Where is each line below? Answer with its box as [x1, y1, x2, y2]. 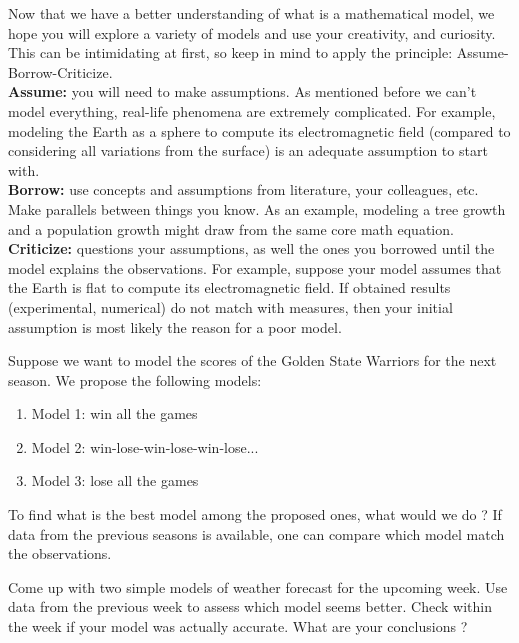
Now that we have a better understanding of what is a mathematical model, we [8, 3, 495, 23]
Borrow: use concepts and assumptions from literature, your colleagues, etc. [8, 179, 479, 200]
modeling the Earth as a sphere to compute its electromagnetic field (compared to [8, 120, 511, 141]
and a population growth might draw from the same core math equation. [8, 218, 454, 239]
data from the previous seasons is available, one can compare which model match [8, 523, 505, 544]
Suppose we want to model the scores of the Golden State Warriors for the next [8, 350, 497, 371]
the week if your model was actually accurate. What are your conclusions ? [8, 616, 468, 637]
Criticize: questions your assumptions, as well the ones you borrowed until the [8, 238, 495, 259]
